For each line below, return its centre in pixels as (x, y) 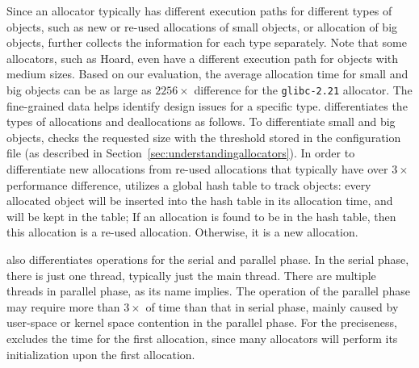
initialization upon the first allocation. (101, 354)
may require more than (63, 306)
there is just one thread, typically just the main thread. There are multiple (191, 275)
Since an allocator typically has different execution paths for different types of (199, 10)
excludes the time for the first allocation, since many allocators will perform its (202, 338)
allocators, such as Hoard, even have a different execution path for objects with (203, 58)
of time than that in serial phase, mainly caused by (272, 306)
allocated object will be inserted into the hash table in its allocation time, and (200, 201)
